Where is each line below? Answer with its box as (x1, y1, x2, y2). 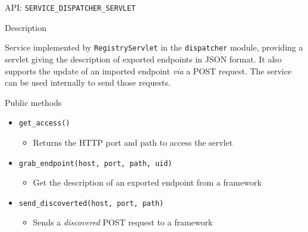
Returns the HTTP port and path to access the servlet (33, 136, 233, 148)
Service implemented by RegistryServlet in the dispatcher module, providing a (5, 41, 303, 54)
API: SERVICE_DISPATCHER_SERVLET (5, 1, 136, 13)
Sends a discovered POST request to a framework (33, 216, 213, 228)
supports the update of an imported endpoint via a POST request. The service (5, 64, 292, 77)
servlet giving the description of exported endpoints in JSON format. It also (5, 52, 282, 65)
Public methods (5, 96, 62, 108)
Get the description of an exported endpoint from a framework (33, 176, 262, 189)
